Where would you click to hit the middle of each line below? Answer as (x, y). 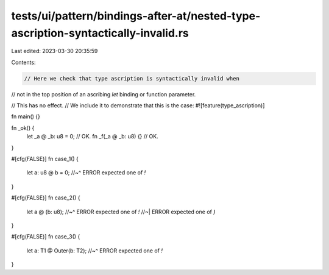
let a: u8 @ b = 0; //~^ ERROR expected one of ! (86, 173)
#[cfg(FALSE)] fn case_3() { (46, 237)
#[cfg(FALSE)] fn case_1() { (45, 159)
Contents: (23, 62)
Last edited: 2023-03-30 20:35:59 (55, 51)
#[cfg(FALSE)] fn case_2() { (46, 198)
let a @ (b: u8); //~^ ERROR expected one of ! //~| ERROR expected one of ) (121, 212)
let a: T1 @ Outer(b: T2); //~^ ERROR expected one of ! (95, 251)
